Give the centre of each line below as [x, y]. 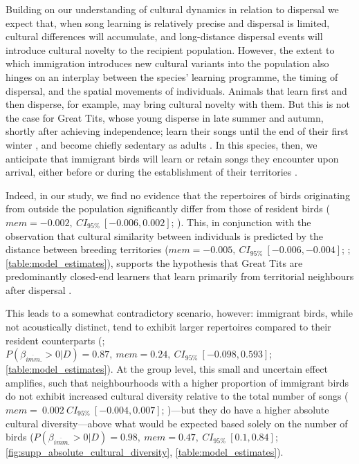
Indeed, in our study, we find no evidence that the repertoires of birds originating [178, 195]
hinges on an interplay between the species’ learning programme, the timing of [172, 76]
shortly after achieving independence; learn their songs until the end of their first [177, 131]
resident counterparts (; [55, 340]
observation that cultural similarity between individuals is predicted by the [165, 235]
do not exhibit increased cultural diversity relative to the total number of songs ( [177, 396]
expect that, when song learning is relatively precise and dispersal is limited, [168, 22]
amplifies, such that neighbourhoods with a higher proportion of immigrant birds [177, 382]
